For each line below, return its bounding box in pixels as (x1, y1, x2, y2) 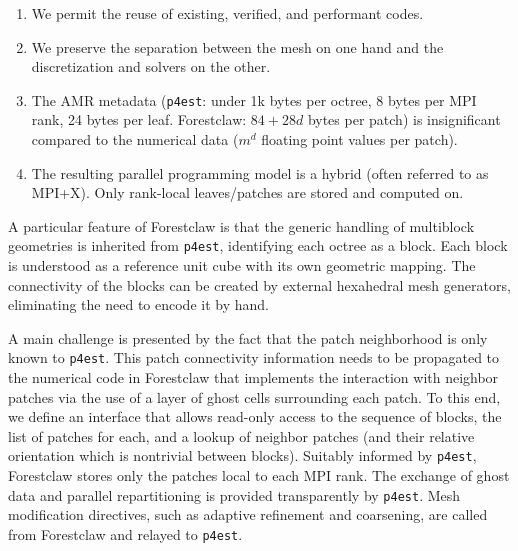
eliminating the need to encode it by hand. (8, 294, 269, 315)
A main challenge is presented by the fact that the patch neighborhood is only (8, 327, 488, 348)
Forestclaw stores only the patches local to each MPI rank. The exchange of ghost (8, 465, 510, 486)
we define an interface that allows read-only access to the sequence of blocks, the (8, 406, 502, 427)
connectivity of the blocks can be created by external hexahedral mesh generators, (8, 274, 511, 295)
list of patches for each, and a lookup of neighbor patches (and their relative (8, 425, 475, 446)
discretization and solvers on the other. (31, 56, 271, 77)
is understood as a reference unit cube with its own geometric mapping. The (8, 255, 476, 276)
